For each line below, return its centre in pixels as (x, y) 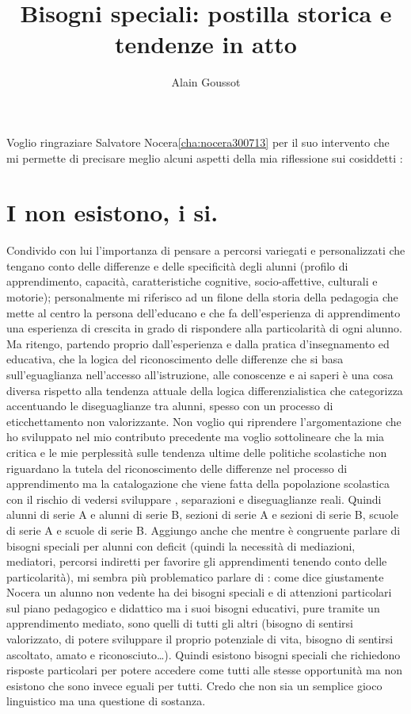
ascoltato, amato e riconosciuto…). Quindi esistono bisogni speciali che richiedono (204, 654)
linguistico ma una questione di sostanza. (106, 701)
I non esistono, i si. (112, 212)
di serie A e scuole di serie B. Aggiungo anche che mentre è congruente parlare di (204, 530)
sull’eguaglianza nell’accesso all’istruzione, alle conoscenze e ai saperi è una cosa (200, 374)
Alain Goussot (206, 82)
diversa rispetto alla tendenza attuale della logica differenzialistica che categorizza (205, 390)
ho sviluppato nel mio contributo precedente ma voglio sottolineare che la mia (196, 437)
